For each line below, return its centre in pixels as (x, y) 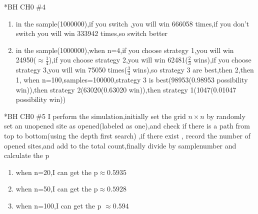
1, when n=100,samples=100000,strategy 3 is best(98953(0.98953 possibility (132, 80)
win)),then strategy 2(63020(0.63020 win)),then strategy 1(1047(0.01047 (126, 89)
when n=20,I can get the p (57, 172)
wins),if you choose (222, 60)
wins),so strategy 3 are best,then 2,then (193, 70)
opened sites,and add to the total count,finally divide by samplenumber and (120, 145)
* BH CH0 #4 (25, 6)
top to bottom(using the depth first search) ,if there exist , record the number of (127, 135)
